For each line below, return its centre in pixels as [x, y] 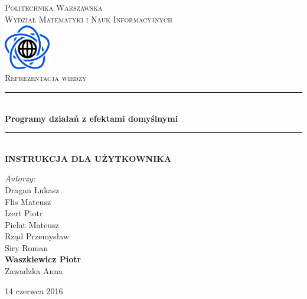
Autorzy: [20, 178]
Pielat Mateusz [32, 224]
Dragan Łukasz [32, 189]
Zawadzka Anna [34, 271]
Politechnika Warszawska [54, 7]
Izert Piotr [24, 213]
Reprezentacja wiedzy [46, 78]
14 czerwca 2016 [34, 290]
